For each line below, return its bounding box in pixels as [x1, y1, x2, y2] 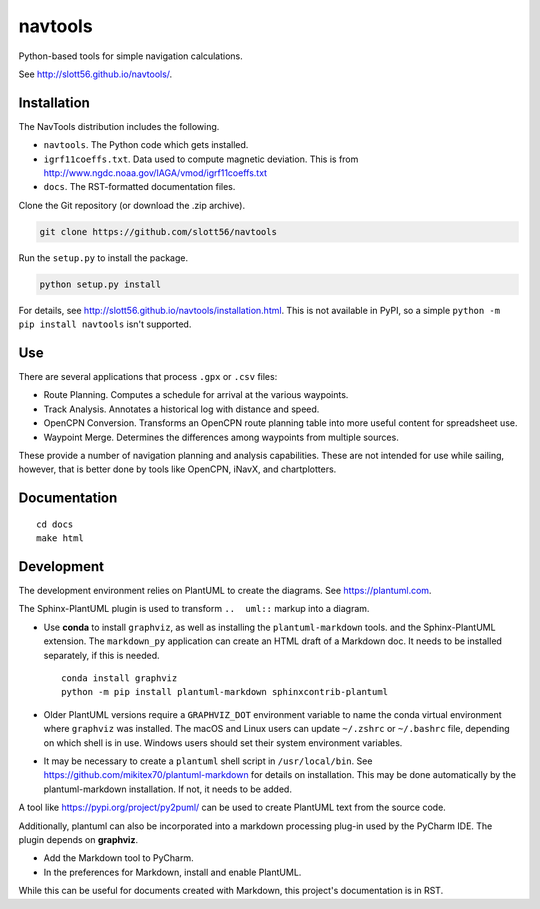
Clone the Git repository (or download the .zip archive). [18, 199, 245, 211]
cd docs [36, 518, 74, 530]
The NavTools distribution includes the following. [18, 120, 220, 132]
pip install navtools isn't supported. [18, 318, 192, 330]
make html [36, 533, 84, 544]
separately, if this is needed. [43, 649, 160, 661]
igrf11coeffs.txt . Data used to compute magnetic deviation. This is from [43, 153, 359, 165]
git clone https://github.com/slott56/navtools [39, 226, 277, 237]
